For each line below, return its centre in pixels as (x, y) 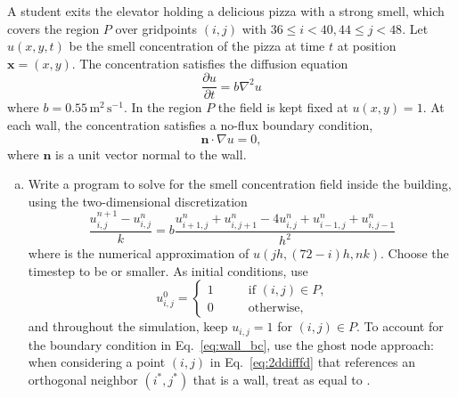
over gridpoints (156, 28)
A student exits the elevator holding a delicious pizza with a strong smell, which (226, 11)
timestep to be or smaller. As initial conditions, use (168, 270)
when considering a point (97, 362)
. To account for (400, 326)
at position (367, 46)
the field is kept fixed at (283, 107)
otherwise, (276, 308)
